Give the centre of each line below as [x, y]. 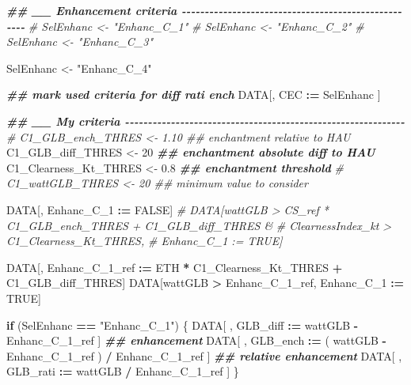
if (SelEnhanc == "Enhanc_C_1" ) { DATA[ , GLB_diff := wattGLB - [183, 325]
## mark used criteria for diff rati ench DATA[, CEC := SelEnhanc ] [194, 94]
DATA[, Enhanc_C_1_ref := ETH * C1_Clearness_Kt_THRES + [175, 267]
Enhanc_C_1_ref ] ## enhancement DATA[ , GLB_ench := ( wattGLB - [196, 340]
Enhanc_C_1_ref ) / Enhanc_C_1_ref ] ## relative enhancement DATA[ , [204, 355]
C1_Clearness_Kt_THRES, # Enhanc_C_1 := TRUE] [145, 241]
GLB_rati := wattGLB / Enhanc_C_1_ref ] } [123, 371]
